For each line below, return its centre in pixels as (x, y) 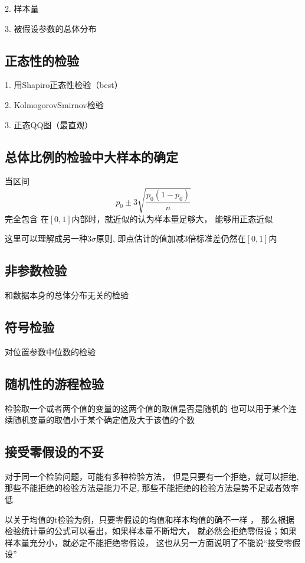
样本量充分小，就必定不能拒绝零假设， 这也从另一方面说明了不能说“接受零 (149, 542)
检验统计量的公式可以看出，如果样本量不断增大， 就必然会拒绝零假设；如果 (151, 531)
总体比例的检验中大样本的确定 (91, 156)
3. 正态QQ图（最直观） (49, 124)
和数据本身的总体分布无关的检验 (67, 294)
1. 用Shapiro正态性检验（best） (64, 85)
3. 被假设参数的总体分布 (51, 28)
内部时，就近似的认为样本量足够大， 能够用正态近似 (172, 218)
